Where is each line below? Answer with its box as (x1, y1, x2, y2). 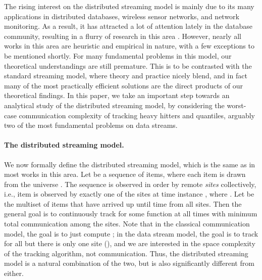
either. (4, 268, 24, 278)
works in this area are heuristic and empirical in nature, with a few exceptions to (4, 40, 254, 51)
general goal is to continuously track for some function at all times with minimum (4, 208, 257, 219)
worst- (227, 100, 246, 110)
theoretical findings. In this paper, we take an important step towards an (4, 90, 230, 101)
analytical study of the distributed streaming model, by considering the (4, 100, 225, 110)
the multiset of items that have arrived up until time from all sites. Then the (4, 198, 242, 209)
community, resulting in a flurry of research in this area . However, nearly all (4, 30, 241, 41)
